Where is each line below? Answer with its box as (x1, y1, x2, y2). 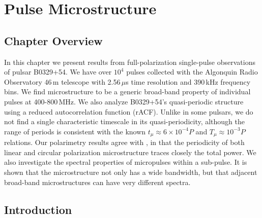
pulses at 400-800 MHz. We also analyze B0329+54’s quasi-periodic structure (4, 96, 244, 106)
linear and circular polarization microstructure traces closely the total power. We (4, 147, 256, 157)
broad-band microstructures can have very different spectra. (4, 176, 191, 187)
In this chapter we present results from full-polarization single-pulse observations (4, 56, 255, 67)
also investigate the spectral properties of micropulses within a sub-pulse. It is (4, 157, 247, 167)
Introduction (4, 201, 72, 217)
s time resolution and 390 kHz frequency (126, 76, 251, 87)
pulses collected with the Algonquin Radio (126, 66, 258, 77)
